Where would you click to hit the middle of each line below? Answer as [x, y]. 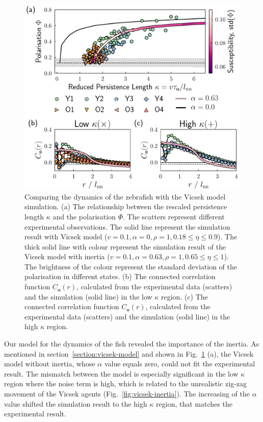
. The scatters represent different [174, 216]
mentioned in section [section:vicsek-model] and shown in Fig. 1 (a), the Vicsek [129, 353]
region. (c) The [185, 296]
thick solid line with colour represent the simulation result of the [125, 246]
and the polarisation [84, 216]
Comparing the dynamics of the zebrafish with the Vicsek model [125, 196]
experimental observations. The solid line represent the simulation [127, 226]
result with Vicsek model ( [66, 237]
